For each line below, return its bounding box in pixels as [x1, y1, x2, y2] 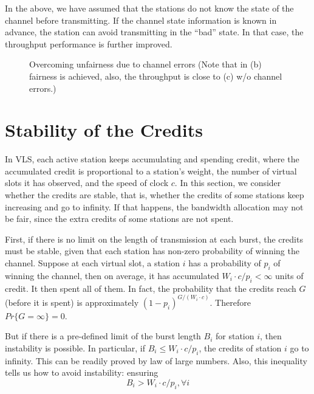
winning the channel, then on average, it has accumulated [5, 269, 219, 282]
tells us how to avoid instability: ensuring [5, 366, 159, 379]
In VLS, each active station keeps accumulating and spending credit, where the [5, 153, 299, 165]
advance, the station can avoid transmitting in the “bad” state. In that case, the [5, 26, 304, 38]
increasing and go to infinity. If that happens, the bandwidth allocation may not [5, 200, 304, 213]
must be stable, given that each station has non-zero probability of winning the [5, 244, 299, 257]
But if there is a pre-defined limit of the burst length [5, 330, 201, 342]
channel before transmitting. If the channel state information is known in [5, 13, 277, 26]
